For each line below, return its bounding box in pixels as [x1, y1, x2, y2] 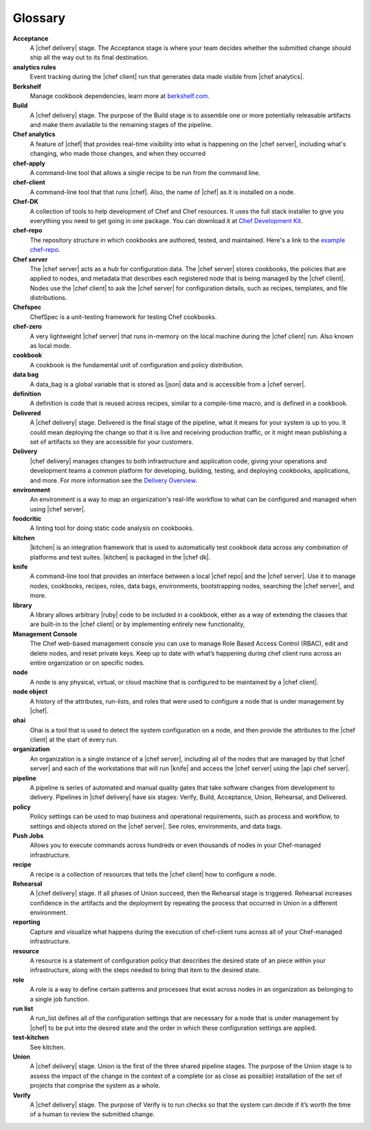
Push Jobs [12, 831, 44, 840]
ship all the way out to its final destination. [30, 54, 149, 62]
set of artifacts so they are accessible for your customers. [30, 437, 194, 446]
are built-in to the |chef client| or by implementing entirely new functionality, [30, 620, 245, 628]
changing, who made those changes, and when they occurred [30, 150, 206, 158]
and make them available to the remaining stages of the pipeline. [30, 121, 213, 129]
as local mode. [30, 342, 71, 350]
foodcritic [12, 515, 42, 523]
